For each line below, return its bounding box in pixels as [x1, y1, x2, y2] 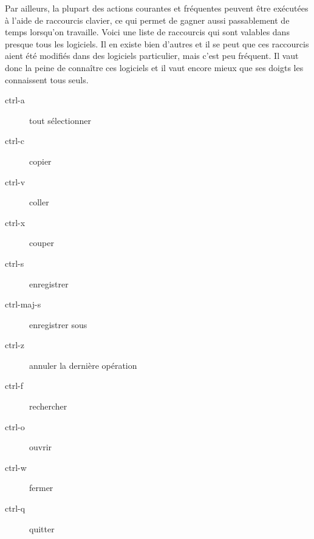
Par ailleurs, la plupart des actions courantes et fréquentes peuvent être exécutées [5, 2, 309, 14]
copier [29, 154, 52, 167]
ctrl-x [5, 216, 26, 228]
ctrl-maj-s [5, 298, 41, 311]
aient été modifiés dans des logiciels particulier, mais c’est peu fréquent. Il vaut [5, 49, 299, 62]
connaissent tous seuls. [5, 73, 89, 86]
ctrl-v [5, 175, 26, 188]
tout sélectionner [29, 114, 92, 126]
